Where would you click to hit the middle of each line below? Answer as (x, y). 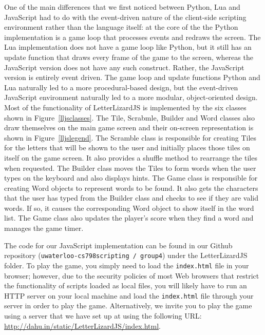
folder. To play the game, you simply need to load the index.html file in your (127, 265)
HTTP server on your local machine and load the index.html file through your (129, 295)
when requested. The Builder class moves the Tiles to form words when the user (130, 167)
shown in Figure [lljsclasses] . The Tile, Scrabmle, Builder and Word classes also (130, 117)
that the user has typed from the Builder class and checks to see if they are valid (131, 198)
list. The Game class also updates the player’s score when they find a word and (129, 218)
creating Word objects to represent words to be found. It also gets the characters (131, 188)
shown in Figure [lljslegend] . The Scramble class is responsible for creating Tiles (130, 137)
